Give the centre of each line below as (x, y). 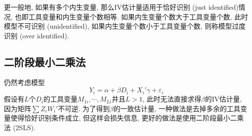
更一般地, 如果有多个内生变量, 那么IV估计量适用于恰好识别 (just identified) (121, 7)
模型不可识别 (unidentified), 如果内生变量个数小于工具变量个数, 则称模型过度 (125, 26)
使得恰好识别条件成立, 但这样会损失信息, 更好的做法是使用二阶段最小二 (124, 118)
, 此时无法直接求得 (172, 99)
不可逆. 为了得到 (84, 108)
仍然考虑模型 (24, 82)
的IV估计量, (223, 99)
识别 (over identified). (36, 35)
